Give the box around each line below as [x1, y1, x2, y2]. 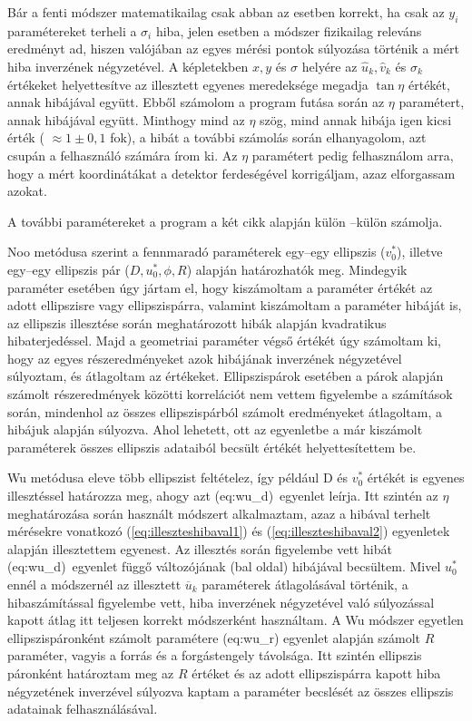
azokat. [7, 181, 47, 200]
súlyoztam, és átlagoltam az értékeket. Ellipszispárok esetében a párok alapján [7, 366, 444, 385]
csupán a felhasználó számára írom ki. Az [7, 145, 238, 164]
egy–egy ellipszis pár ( [7, 259, 130, 278]
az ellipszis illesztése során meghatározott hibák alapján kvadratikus [7, 313, 387, 332]
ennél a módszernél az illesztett [7, 575, 182, 594]
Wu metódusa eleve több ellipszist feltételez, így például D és [7, 468, 348, 487]
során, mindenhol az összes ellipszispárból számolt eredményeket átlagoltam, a [7, 402, 442, 421]
